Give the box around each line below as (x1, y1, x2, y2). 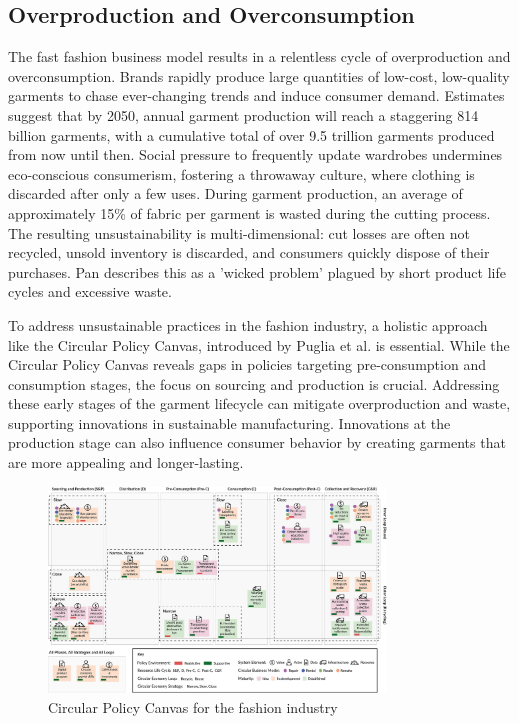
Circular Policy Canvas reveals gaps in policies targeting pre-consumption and (8, 354, 486, 375)
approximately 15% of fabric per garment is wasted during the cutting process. (8, 202, 491, 223)
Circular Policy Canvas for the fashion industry (48, 696, 338, 717)
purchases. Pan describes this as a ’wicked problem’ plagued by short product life (8, 261, 506, 282)
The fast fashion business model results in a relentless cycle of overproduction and (8, 46, 511, 67)
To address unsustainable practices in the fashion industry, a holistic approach (8, 314, 488, 335)
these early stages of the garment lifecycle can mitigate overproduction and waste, (8, 393, 511, 414)
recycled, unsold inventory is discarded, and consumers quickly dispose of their (8, 242, 490, 263)
